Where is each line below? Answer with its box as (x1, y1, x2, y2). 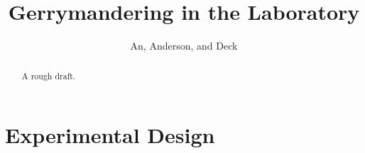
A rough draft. (21, 69, 76, 81)
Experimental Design (5, 120, 215, 149)
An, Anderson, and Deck (130, 38, 238, 53)
